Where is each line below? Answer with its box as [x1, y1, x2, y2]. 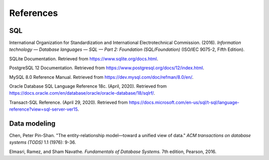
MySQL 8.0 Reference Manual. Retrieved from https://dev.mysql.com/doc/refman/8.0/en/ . [9, 74, 194, 80]
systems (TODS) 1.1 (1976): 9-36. [9, 140, 76, 146]
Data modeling [9, 120, 56, 128]
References [9, 7, 58, 18]
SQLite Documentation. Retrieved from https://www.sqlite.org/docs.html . [9, 55, 158, 62]
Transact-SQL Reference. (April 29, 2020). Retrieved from [9, 99, 128, 105]
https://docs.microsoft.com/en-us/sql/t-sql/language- [129, 99, 240, 105]
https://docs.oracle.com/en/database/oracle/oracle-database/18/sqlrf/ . [9, 90, 155, 96]
